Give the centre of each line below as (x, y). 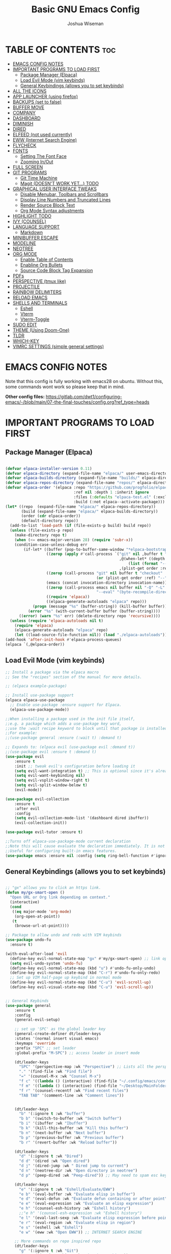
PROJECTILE (26, 286)
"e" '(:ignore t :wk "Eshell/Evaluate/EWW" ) (67, 1189)
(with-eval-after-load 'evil (36, 954)
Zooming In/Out (37, 162)
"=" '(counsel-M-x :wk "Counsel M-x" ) (60, 1077)
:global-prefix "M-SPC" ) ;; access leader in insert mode (77, 1053)
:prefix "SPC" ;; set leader (45, 1048)
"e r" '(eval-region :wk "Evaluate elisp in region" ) (77, 1223)
